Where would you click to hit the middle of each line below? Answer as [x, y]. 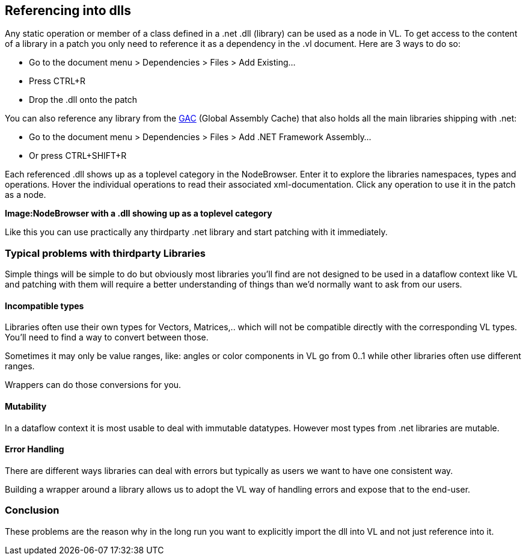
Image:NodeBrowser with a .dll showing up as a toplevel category [139, 214]
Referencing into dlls [68, 11]
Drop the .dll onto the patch [83, 100]
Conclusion [32, 510]
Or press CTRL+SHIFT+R [78, 156]
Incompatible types [44, 306]
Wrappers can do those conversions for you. [93, 385]
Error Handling [35, 449]
